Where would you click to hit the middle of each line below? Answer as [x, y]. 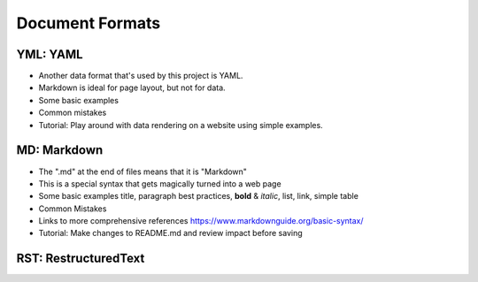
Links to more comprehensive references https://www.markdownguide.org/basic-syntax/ [201, 221]
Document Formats [89, 23]
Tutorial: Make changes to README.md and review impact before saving [170, 233]
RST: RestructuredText [81, 259]
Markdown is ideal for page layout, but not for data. [132, 88]
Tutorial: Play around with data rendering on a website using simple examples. [181, 125]
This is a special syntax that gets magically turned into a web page [160, 183]
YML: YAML [50, 54]
